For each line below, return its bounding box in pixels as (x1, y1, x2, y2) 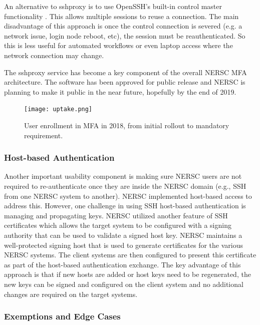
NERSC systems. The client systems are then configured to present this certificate (4, 249, 256, 260)
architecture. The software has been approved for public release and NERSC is (4, 77, 245, 87)
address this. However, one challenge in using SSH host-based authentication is (4, 200, 246, 211)
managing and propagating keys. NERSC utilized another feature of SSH (4, 210, 228, 220)
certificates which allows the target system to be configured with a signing (4, 220, 231, 230)
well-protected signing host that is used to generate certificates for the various (4, 239, 243, 250)
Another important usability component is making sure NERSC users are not (4, 171, 242, 181)
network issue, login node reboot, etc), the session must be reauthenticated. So (4, 30, 245, 41)
